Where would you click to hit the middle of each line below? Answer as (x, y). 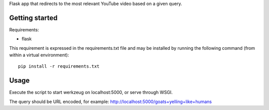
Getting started (33, 18)
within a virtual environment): (39, 55)
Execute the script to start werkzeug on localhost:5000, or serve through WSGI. (91, 93)
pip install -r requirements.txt (59, 66)
